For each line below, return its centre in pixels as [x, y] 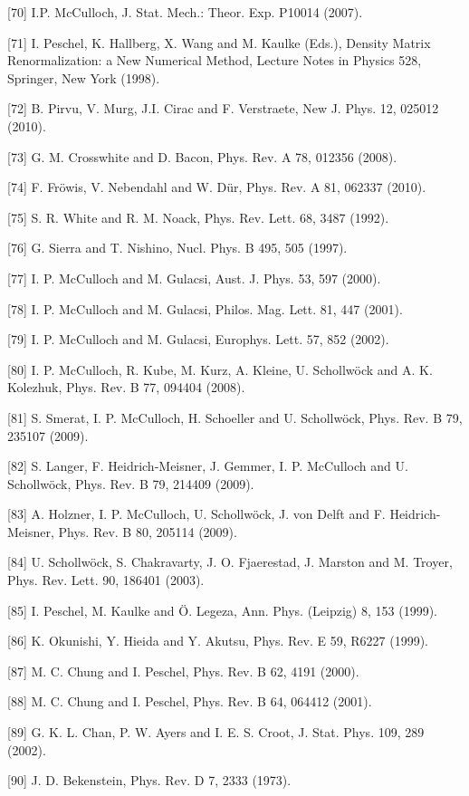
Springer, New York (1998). [84, 77]
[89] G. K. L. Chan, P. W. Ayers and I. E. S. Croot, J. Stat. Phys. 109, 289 [216, 732]
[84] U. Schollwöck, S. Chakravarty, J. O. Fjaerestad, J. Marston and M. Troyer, [230, 562]
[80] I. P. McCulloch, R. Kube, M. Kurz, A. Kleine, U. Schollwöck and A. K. [220, 369]
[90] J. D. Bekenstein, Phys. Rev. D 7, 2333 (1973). [149, 780]
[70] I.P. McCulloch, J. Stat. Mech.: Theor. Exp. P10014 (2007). [185, 12]
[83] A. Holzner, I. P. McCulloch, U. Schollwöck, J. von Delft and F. [196, 514]
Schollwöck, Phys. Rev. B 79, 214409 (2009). [131, 483]
